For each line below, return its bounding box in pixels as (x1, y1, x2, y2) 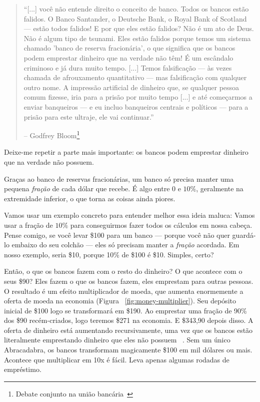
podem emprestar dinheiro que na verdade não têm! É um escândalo (23, 52, 233, 63)
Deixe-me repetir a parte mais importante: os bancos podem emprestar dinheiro (4, 147, 248, 157)
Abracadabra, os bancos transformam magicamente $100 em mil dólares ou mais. (4, 344, 252, 355)
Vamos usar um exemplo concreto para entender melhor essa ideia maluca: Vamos (4, 210, 255, 220)
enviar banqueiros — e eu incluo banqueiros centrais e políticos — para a (23, 101, 248, 112)
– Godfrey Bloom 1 (23, 129, 80, 140)
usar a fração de (4, 219, 53, 230)
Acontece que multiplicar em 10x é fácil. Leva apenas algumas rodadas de (4, 354, 229, 364)
